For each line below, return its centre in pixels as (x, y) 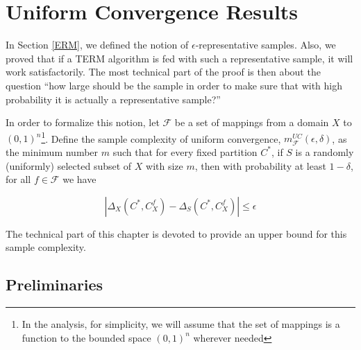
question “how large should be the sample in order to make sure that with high (174, 85)
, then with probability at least (260, 165)
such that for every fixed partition (185, 151)
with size (165, 165)
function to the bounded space (86, 337)
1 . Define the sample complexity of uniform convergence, (161, 137)
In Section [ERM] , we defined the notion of (97, 45)
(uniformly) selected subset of (69, 165)
